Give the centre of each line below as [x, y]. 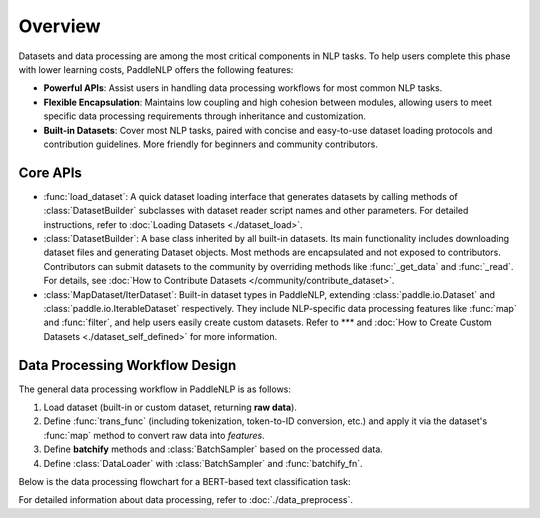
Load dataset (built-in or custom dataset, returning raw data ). [170, 407]
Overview [59, 26]
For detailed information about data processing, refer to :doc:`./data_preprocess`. [186, 500]
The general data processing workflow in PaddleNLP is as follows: [155, 389]
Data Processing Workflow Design [127, 365]
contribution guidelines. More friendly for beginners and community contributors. [211, 144]
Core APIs [50, 172]
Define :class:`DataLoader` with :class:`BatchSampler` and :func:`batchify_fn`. [203, 463]
